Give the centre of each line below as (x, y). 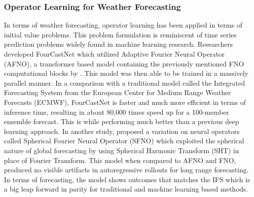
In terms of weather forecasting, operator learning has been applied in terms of (123, 25)
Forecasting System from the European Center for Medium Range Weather (117, 92)
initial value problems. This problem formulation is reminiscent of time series (120, 34)
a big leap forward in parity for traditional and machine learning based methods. (126, 189)
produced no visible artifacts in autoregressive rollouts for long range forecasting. (126, 170)
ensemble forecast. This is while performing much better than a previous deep (122, 121)
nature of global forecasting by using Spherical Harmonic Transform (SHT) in (122, 150)
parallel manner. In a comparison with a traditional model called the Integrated (125, 82)
